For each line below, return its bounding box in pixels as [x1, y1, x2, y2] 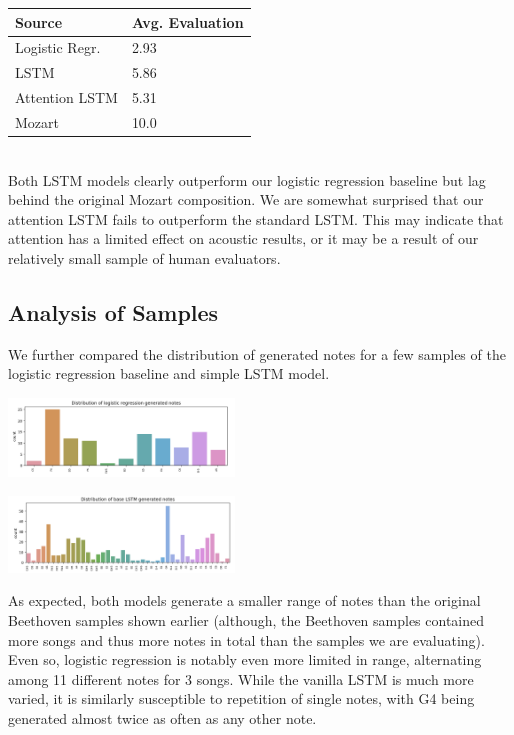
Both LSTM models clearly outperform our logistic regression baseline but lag [8, 169, 486, 190]
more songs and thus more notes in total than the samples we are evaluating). [8, 629, 485, 650]
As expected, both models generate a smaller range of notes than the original [8, 590, 481, 611]
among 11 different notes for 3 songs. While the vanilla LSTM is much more [8, 668, 474, 689]
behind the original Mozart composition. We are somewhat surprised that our [8, 189, 484, 210]
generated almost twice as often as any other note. [8, 708, 317, 729]
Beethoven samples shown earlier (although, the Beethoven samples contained [8, 610, 485, 631]
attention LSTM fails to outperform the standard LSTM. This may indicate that [8, 208, 504, 229]
